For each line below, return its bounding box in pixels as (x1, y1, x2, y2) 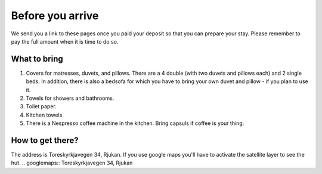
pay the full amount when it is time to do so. (11, 38, 119, 45)
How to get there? (11, 135, 79, 145)
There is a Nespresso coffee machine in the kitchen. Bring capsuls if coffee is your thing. (26, 120, 244, 127)
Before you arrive (11, 9, 99, 22)
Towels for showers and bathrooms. (26, 94, 114, 102)
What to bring (11, 54, 63, 64)
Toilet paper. (26, 103, 57, 110)
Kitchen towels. (26, 111, 64, 118)
